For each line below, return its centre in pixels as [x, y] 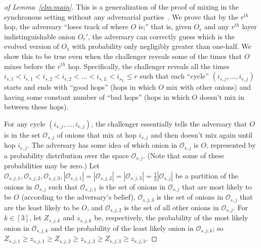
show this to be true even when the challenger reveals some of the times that [123, 56]
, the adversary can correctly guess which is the [161, 36]
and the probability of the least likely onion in [122, 228]
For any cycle [25, 123]
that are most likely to [217, 186]
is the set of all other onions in [171, 207]
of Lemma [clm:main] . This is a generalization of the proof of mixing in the [122, 7]
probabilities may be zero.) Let [52, 166]
